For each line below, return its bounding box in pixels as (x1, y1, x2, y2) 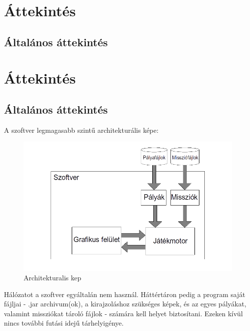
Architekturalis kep (24, 272, 82, 283)
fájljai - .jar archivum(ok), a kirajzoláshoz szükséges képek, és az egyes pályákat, (4, 299, 247, 309)
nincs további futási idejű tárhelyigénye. (4, 318, 124, 328)
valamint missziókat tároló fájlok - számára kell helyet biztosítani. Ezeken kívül (4, 308, 243, 318)
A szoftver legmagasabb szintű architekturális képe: (4, 124, 159, 135)
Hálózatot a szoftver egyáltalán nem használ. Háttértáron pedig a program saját (4, 289, 246, 299)
